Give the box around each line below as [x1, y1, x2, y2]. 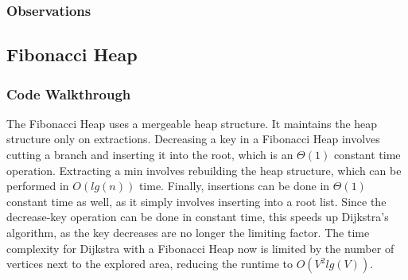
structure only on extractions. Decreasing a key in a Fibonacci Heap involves [6, 130, 380, 147]
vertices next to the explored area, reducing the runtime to [6, 255, 293, 272]
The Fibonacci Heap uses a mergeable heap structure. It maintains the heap [6, 115, 378, 131]
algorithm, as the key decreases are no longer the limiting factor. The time [6, 224, 370, 240]
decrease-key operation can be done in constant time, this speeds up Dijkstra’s [6, 208, 389, 225]
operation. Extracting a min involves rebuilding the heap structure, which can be [6, 161, 402, 178]
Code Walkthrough [6, 84, 131, 103]
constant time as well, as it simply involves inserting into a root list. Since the [6, 192, 387, 209]
